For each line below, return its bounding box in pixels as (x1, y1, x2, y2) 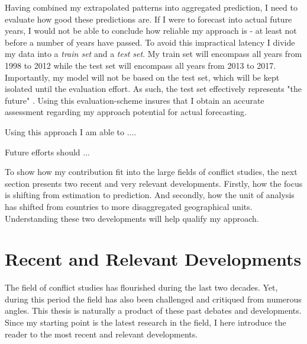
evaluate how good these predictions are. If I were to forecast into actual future (5, 12, 292, 25)
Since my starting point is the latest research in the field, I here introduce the (5, 316, 286, 328)
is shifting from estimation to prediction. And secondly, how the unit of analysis (5, 189, 295, 201)
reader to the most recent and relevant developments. (5, 327, 198, 340)
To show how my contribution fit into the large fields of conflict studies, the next (5, 165, 298, 178)
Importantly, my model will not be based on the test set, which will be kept (5, 71, 280, 83)
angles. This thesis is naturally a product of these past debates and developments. (5, 304, 302, 317)
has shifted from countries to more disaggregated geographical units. (5, 200, 253, 212)
